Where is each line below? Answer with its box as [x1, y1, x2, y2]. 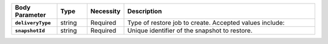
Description [127, 7, 162, 15]
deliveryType [15, 20, 51, 26]
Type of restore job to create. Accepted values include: [127, 18, 285, 27]
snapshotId [15, 27, 46, 34]
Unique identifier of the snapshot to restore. [127, 27, 253, 34]
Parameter [15, 11, 46, 19]
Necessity [90, 7, 121, 15]
